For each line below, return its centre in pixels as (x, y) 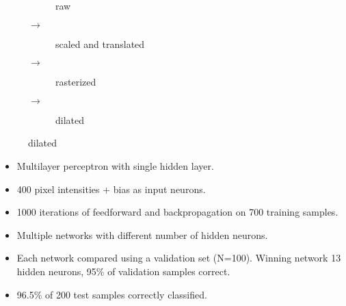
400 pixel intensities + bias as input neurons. (111, 189)
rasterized (76, 82)
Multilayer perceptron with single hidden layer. (115, 165)
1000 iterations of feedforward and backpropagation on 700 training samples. (177, 212)
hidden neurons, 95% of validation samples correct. (123, 271)
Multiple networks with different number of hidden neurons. (142, 234)
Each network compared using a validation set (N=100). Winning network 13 (179, 258)
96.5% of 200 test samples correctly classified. (112, 294)
